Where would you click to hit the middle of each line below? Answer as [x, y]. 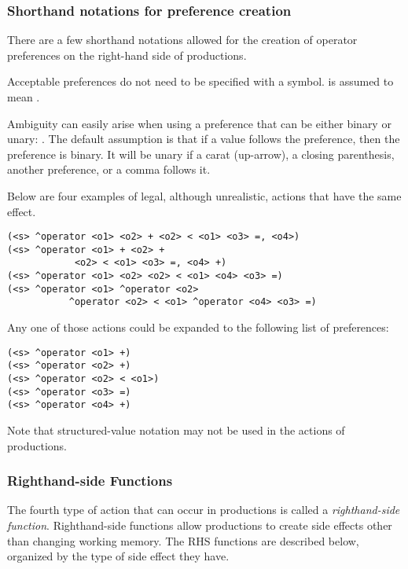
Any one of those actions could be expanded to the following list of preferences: [198, 327]
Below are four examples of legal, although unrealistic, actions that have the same [204, 195]
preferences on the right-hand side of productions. [127, 55]
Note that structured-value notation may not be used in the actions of [176, 430]
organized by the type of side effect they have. [118, 556]
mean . [24, 97]
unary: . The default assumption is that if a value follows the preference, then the [204, 139]
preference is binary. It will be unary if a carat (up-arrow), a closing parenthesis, [201, 154]
